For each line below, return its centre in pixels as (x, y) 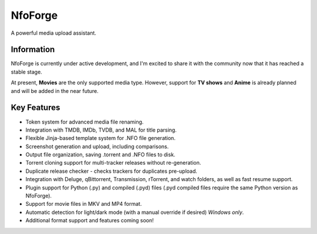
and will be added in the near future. (55, 91)
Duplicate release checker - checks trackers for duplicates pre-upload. (112, 171)
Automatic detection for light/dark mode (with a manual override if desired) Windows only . (135, 212)
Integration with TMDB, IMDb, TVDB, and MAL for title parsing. (101, 130)
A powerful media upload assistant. (54, 33)
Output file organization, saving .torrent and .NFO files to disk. (100, 155)
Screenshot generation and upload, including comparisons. (97, 146)
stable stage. (26, 72)
